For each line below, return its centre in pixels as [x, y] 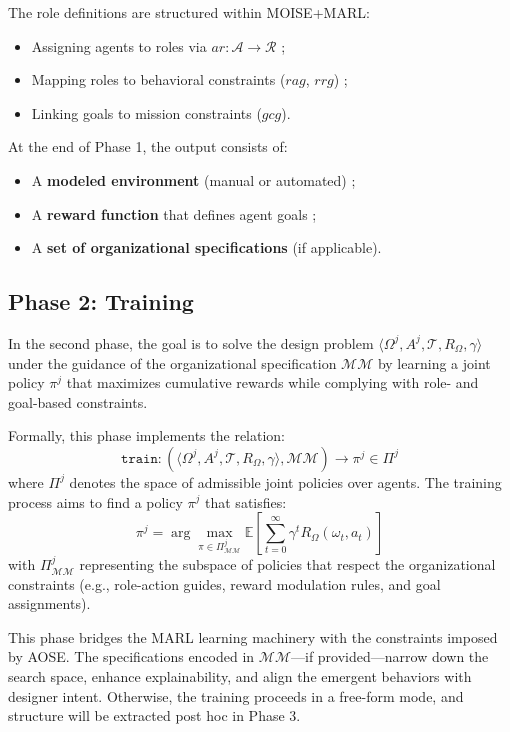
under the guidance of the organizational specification [172, 362]
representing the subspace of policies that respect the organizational [287, 564]
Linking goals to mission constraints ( [146, 112]
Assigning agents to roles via [119, 45]
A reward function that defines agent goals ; [174, 213]
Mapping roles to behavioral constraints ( [158, 79]
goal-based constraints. [78, 401]
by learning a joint [434, 362]
